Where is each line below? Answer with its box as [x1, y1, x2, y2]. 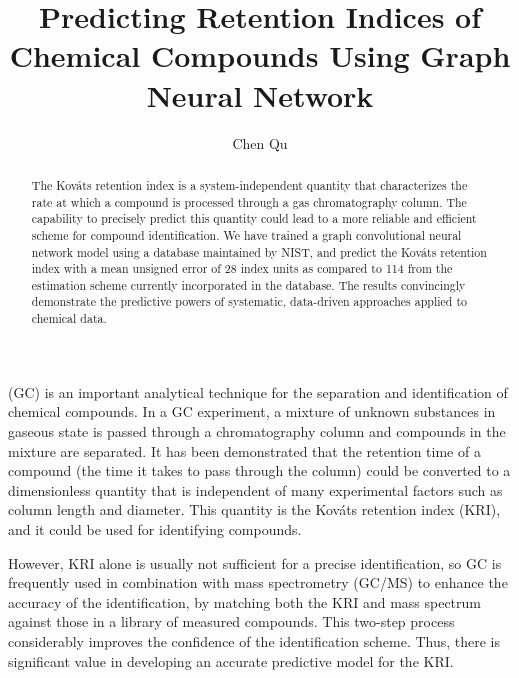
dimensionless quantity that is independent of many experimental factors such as [8, 479, 503, 500]
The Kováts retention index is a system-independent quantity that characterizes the [31, 176, 468, 193]
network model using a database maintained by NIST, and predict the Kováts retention [31, 243, 487, 260]
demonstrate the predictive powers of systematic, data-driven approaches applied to [31, 293, 467, 310]
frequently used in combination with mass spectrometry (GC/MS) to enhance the [8, 572, 508, 593]
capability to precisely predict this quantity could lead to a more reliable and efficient [31, 210, 477, 227]
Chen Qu [232, 132, 288, 153]
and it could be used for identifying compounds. [8, 518, 302, 539]
